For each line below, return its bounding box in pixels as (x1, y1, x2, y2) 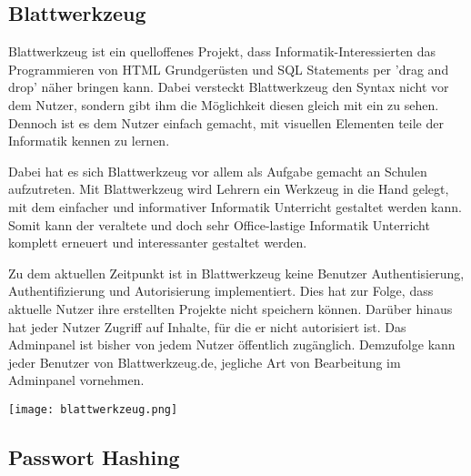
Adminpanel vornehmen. (8, 370, 145, 390)
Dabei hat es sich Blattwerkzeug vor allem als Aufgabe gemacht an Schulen (8, 161, 427, 180)
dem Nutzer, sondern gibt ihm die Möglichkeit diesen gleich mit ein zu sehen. (8, 95, 439, 114)
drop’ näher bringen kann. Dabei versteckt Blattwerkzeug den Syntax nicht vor (8, 77, 449, 96)
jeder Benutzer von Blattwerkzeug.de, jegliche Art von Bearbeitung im (8, 352, 401, 371)
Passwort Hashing (8, 442, 180, 471)
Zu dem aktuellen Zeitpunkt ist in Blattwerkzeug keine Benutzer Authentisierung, (8, 263, 465, 282)
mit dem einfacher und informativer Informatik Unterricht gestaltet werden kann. (8, 197, 462, 216)
